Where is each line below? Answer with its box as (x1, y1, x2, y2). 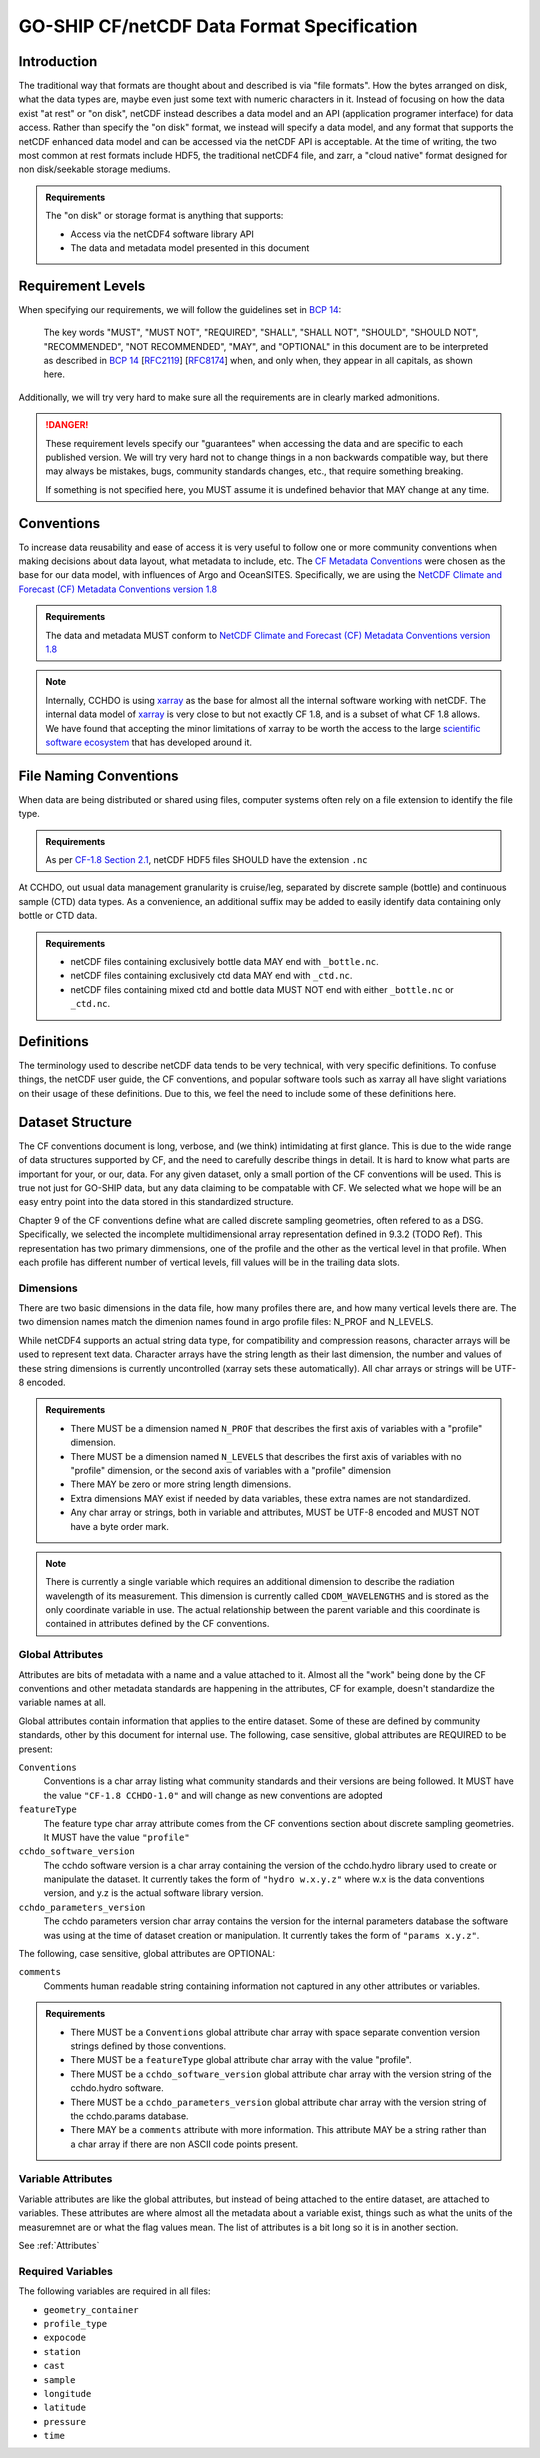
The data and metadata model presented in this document (70, 241, 310, 254)
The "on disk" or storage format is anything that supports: (45, 210, 284, 222)
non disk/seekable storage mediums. (18, 163, 171, 175)
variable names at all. (18, 1696, 107, 1709)
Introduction (18, 53, 98, 70)
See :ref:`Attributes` (18, 2240, 100, 2252)
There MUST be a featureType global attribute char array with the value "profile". (70, 2054, 412, 2066)
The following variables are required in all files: (18, 2285, 211, 2297)
